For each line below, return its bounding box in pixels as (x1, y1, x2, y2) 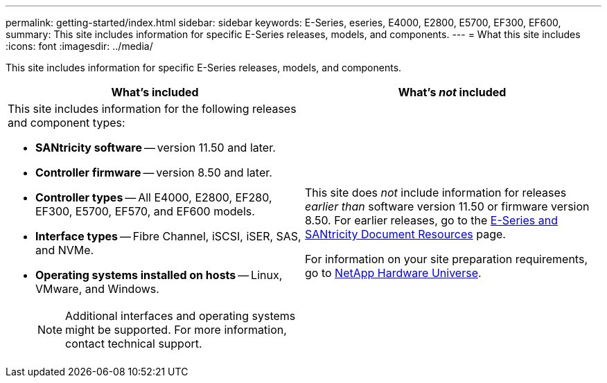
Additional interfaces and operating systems (65, 309, 296, 323)
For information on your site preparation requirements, (305, 252, 588, 266)
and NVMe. (35, 243, 94, 257)
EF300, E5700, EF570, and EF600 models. (35, 204, 255, 218)
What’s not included (398, 85, 507, 99)
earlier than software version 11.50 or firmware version (305, 199, 590, 213)
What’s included (111, 85, 199, 99)
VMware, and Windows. (35, 282, 159, 296)
